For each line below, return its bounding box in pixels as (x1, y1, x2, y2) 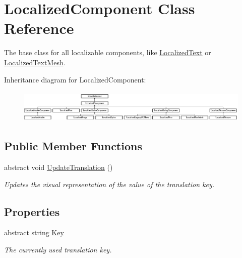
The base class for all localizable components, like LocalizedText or (4, 47, 211, 58)
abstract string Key (4, 227, 64, 238)
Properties (4, 203, 60, 219)
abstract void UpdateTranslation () (4, 162, 113, 172)
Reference (4, 18, 74, 38)
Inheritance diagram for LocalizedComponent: (4, 74, 146, 84)
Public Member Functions (4, 138, 142, 154)
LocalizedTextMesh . (4, 57, 66, 67)
